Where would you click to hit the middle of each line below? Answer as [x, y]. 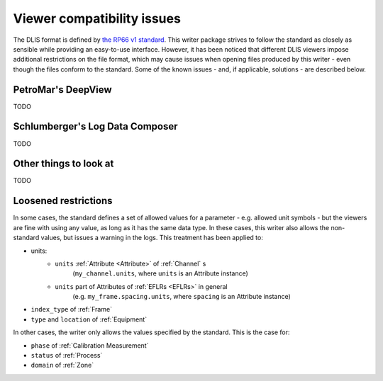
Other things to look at [63, 164]
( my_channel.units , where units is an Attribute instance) [160, 273]
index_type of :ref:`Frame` [72, 309]
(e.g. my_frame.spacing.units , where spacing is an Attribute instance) [182, 297]
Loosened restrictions [63, 201]
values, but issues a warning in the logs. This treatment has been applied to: [152, 238]
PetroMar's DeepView [63, 90]
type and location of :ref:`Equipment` [89, 319]
